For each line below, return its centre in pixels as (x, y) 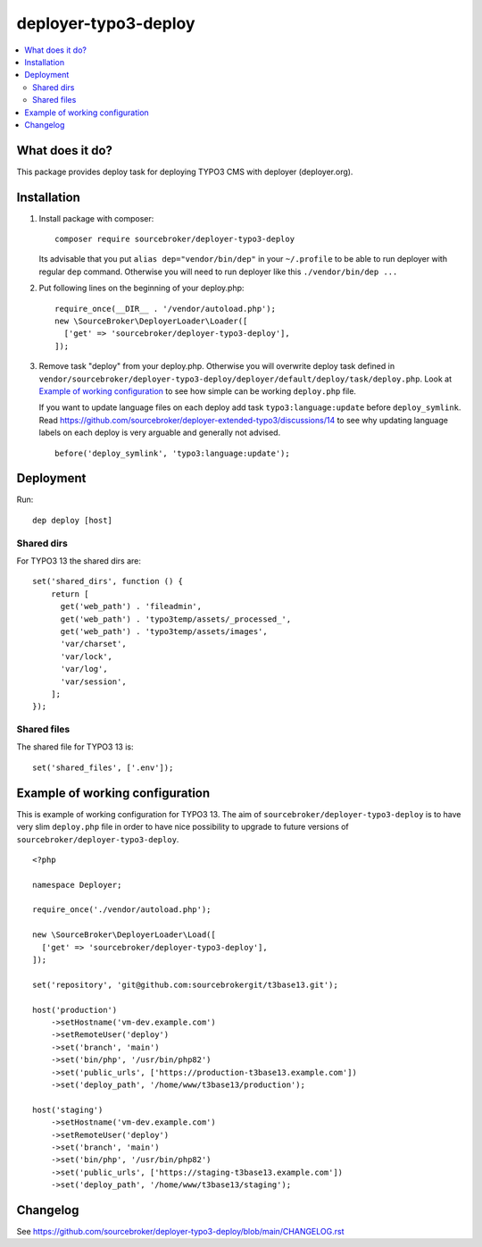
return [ (70, 594)
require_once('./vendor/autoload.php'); (122, 910)
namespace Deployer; (77, 885)
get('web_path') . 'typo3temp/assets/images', (164, 631)
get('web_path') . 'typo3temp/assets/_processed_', (176, 619)
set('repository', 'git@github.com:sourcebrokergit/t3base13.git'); (185, 984)
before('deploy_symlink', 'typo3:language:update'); (172, 453)
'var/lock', (87, 656)
